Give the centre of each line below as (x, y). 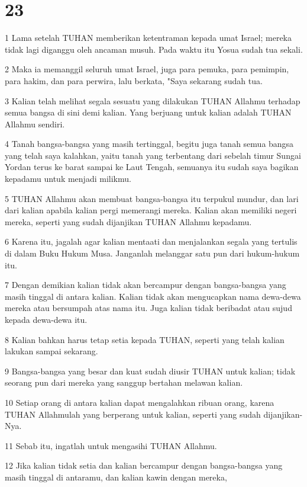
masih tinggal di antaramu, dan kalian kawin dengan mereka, (116, 477)
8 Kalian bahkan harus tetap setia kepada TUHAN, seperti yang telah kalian (145, 339)
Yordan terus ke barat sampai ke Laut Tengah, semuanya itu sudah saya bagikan (152, 167)
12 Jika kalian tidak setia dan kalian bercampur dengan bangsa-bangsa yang (144, 465)
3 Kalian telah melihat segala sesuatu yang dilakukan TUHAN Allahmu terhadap (153, 100)
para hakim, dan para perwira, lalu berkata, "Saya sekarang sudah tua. (134, 80)
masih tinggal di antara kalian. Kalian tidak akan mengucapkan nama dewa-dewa (153, 296)
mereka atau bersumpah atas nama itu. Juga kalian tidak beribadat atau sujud (148, 308)
